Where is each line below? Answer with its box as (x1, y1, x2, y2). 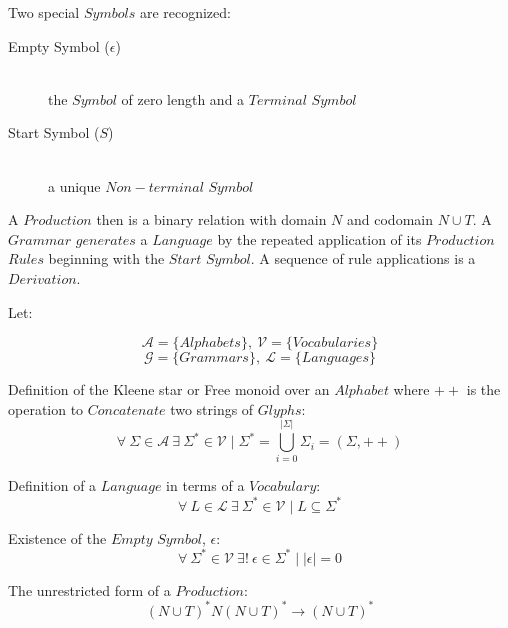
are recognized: (139, 2, 231, 22)
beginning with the (48, 248, 165, 269)
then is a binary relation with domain (96, 209, 327, 230)
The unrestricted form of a (8, 579, 171, 600)
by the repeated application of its (217, 228, 422, 249)
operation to (8, 398, 84, 419)
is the (466, 379, 501, 400)
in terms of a (166, 475, 245, 496)
